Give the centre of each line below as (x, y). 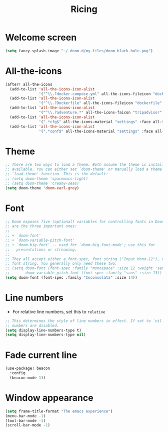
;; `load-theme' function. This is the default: (57, 174)
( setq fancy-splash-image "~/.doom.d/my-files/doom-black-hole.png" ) (79, 51)
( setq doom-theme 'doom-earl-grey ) (42, 188)
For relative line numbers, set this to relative (59, 311)
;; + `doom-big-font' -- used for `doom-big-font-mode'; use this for (80, 245)
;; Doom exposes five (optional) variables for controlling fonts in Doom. (86, 222)
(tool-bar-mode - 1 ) (25, 420)
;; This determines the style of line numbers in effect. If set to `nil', (86, 321)
